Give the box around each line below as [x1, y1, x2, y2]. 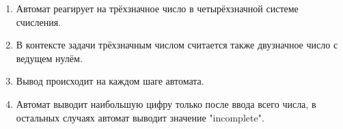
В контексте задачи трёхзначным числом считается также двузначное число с [16, 38, 338, 52]
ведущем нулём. [16, 51, 83, 65]
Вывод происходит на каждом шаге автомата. [16, 74, 204, 88]
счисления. [16, 14, 61, 29]
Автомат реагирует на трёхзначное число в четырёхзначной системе [16, 1, 299, 15]
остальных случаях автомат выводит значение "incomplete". [16, 110, 264, 124]
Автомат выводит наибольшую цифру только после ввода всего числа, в [16, 96, 316, 111]
